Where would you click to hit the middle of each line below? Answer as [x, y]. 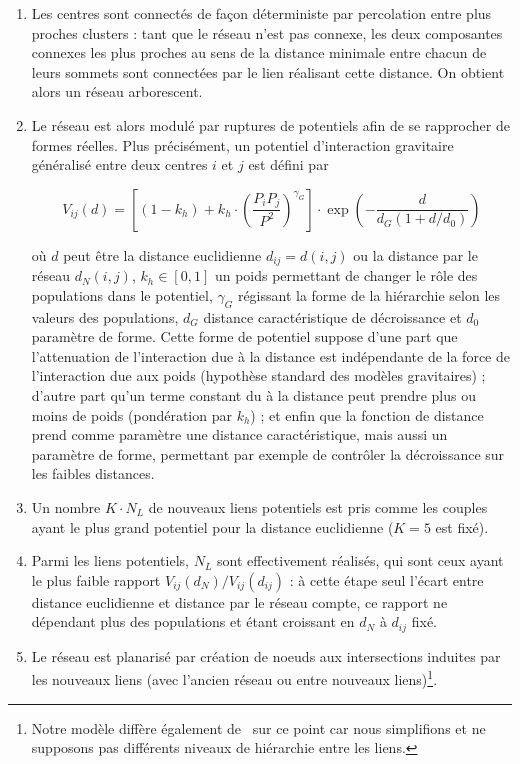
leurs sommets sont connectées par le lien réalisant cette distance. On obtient [268, 71]
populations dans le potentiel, [122, 294]
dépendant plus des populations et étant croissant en [193, 621]
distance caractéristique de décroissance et [332, 316]
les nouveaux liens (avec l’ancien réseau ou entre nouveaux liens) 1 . [234, 678]
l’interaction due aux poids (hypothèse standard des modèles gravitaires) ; [258, 375]
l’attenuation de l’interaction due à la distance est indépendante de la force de [270, 355]
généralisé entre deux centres [119, 164]
